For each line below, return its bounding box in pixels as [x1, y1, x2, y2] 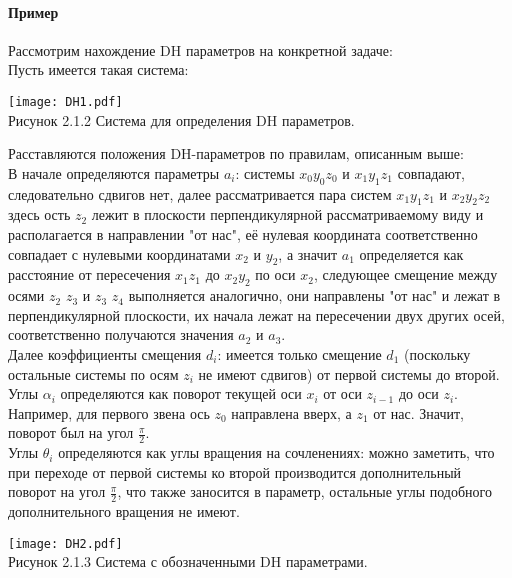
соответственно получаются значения [8, 324, 234, 345]
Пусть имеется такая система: [8, 59, 189, 80]
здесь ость [8, 204, 71, 225]
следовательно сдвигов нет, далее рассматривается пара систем [8, 183, 392, 204]
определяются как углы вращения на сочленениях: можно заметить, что [58, 442, 495, 463]
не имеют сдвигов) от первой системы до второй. [198, 363, 500, 384]
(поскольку [403, 343, 471, 364]
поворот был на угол [8, 422, 134, 443]
